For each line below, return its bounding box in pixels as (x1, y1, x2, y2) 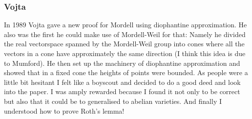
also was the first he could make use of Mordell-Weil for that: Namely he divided (4, 29, 246, 39)
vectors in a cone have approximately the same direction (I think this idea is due (4, 48, 246, 58)
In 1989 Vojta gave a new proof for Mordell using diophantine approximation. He (4, 20, 247, 30)
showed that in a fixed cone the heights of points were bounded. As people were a (4, 67, 248, 78)
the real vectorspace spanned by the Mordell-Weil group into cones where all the (4, 39, 245, 49)
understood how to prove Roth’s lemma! (4, 105, 125, 116)
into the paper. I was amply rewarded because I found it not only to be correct (4, 86, 240, 97)
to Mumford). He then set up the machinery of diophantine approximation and (4, 58, 240, 68)
